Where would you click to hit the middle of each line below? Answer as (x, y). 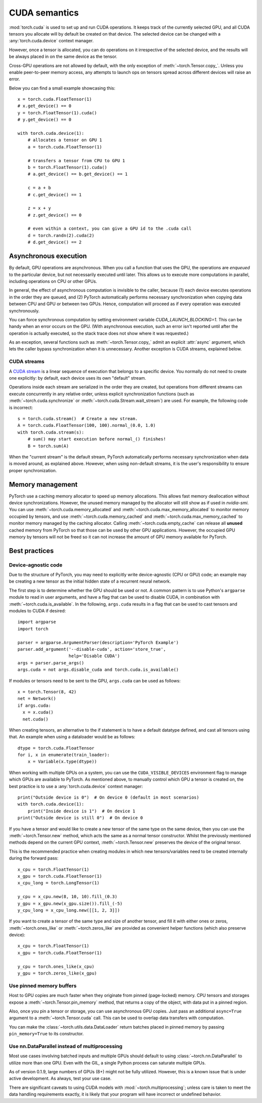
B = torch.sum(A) (48, 446)
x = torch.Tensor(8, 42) (47, 692)
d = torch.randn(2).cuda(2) (61, 235)
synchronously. (24, 311)
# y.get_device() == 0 (45, 120)
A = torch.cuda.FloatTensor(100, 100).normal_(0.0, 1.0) (87, 425)
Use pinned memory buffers (43, 986)
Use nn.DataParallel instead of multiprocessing (66, 1046)
